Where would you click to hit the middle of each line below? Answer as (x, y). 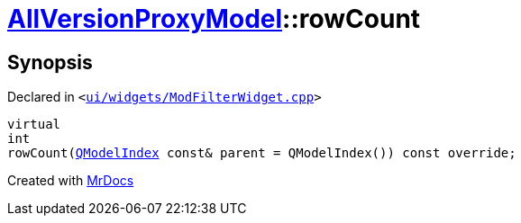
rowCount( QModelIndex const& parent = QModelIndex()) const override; (262, 153)
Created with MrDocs (71, 181)
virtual (34, 125)
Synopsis (50, 62)
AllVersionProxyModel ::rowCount (214, 19)
